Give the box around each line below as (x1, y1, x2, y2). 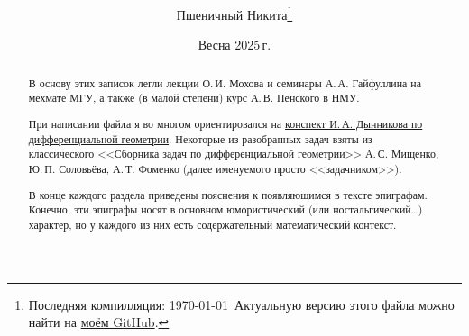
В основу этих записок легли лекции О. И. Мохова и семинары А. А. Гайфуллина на (28, 75, 421, 90)
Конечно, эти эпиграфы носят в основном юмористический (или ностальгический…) (28, 202, 423, 217)
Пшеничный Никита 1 (176, 3, 293, 23)
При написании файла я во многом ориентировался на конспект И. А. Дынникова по (28, 116, 423, 132)
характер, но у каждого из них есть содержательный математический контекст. (28, 216, 397, 232)
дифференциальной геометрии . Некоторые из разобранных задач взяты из (28, 131, 372, 146)
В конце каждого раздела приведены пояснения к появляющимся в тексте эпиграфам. (28, 186, 428, 202)
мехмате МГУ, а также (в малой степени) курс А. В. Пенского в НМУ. (28, 90, 360, 105)
